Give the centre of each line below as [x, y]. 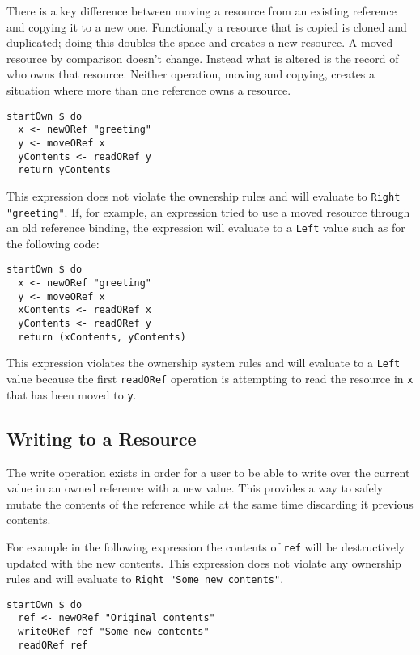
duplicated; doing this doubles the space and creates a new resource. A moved [200, 42]
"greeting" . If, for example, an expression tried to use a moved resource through [208, 211]
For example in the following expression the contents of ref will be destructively [206, 546]
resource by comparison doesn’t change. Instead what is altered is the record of [203, 58]
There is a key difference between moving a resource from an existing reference [202, 11]
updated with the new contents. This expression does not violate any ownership [204, 562]
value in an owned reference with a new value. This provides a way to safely [195, 488]
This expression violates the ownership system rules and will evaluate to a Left [204, 363]
